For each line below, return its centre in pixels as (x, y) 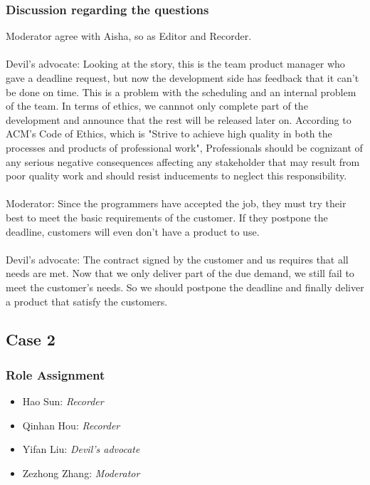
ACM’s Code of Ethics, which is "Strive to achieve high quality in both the (169, 134)
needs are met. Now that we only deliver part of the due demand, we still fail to (180, 273)
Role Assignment (55, 374)
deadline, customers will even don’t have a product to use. (133, 231)
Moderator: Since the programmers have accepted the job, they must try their (176, 203)
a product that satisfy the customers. (87, 301)
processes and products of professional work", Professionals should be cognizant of (184, 147)
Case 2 (31, 339)
